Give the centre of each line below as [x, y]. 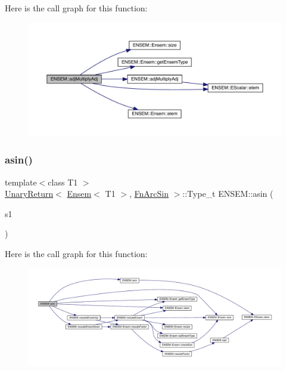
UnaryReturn [29, 194]
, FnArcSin [149, 194]
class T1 [63, 182]
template [21, 182]
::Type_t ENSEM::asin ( [228, 194]
